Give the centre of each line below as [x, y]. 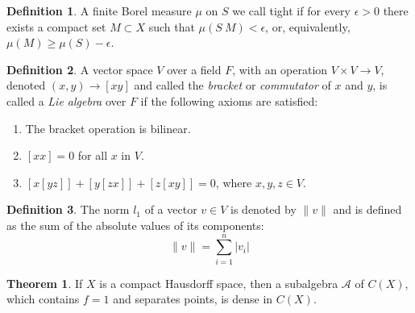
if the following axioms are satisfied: [229, 100]
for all [93, 155]
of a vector [171, 209]
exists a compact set [56, 26]
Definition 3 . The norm [68, 209]
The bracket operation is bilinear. [108, 128]
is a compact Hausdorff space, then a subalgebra [219, 283]
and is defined [367, 209]
